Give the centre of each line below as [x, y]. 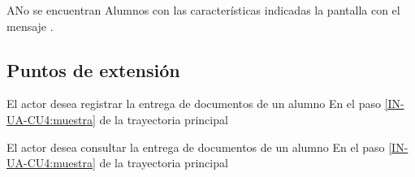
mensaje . [30, 26]
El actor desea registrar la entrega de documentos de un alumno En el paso [194, 104]
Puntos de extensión [93, 69]
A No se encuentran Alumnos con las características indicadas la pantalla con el [203, 10]
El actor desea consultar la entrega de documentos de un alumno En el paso [196, 147]
